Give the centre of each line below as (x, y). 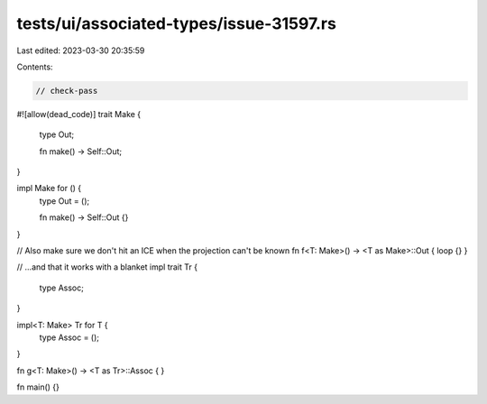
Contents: (35, 67)
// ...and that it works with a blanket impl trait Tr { (107, 267)
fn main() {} (38, 387)
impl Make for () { (49, 188)
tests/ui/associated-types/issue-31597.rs (177, 23)
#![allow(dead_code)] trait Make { (79, 114)
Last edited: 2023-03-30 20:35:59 (81, 50)
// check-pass (67, 91)
